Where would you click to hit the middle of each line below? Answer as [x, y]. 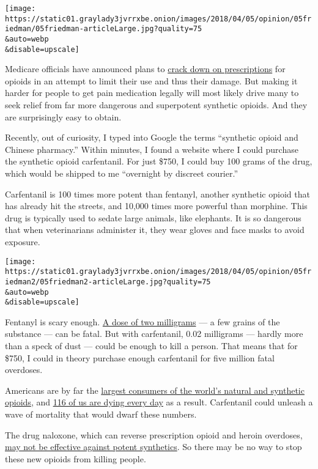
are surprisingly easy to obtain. [63, 116]
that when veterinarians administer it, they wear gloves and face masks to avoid [155, 230]
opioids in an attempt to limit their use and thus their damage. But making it [151, 80]
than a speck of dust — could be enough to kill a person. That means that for [151, 346]
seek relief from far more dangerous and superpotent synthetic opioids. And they [156, 105]
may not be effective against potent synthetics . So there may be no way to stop [153, 447]
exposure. [23, 242]
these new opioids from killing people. [76, 458]
